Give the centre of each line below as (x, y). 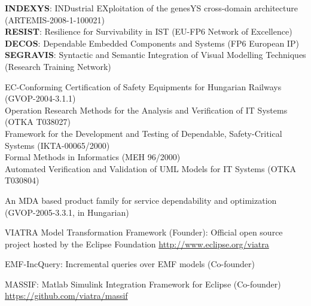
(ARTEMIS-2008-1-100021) (55, 19)
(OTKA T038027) (38, 122)
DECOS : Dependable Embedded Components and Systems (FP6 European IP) (152, 43)
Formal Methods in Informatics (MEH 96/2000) (93, 157)
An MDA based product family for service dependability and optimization (141, 200)
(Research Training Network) (58, 66)
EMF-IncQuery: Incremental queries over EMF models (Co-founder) (130, 264)
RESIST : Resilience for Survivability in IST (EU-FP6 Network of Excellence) (149, 31)
